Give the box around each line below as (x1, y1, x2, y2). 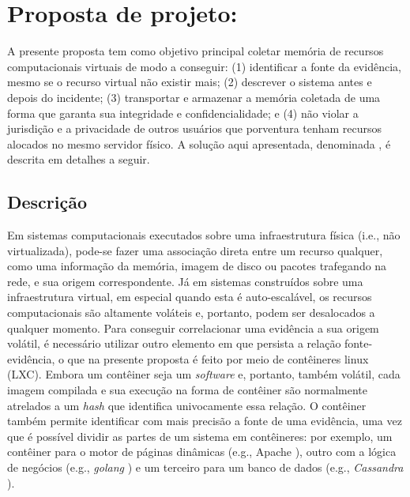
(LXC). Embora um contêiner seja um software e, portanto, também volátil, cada (7, 366, 401, 382)
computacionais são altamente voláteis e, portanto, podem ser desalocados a (7, 304, 375, 321)
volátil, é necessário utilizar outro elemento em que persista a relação (7, 335, 341, 352)
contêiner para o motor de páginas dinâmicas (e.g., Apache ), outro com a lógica (7, 443, 397, 460)
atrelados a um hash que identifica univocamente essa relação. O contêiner (7, 397, 367, 413)
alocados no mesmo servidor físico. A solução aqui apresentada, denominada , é (7, 135, 391, 152)
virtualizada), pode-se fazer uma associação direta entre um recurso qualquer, (7, 242, 383, 258)
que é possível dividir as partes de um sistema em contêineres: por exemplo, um (7, 427, 393, 444)
